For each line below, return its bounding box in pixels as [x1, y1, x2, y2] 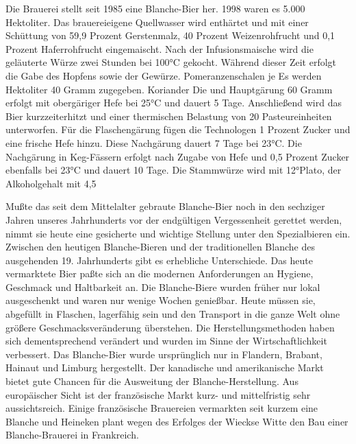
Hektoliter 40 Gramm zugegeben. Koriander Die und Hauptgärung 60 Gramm [5, 82, 333, 96]
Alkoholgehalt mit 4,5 [5, 176, 97, 190]
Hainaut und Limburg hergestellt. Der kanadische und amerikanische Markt [5, 360, 324, 375]
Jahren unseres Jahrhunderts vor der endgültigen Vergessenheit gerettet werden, [5, 212, 342, 226]
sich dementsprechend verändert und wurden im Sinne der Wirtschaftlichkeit [5, 334, 327, 348]
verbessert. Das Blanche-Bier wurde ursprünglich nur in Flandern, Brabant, [5, 347, 322, 361]
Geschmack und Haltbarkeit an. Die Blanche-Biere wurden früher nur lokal [5, 279, 320, 294]
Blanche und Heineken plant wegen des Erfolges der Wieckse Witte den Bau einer [5, 414, 348, 428]
